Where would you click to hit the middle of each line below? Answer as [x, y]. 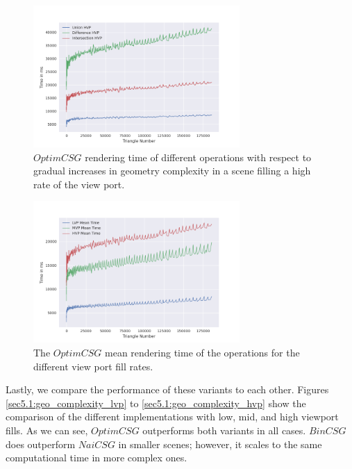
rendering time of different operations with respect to [198, 157]
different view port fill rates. [93, 366]
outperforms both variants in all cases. [224, 430]
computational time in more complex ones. [97, 458]
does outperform [41, 444]
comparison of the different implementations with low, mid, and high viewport [172, 417]
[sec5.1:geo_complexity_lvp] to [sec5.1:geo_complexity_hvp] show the [156, 403]
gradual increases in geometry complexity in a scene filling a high [172, 171]
